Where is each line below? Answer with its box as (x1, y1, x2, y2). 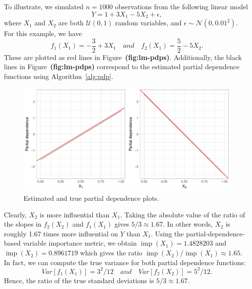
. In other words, (163, 219, 213, 229)
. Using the (150, 228, 184, 238)
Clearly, (4, 209, 27, 219)
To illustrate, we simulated (4, 1, 84, 11)
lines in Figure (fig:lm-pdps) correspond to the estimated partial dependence (4, 61, 240, 72)
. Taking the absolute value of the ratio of (120, 209, 245, 219)
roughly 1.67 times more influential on (4, 228, 118, 238)
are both (58, 18, 84, 28)
